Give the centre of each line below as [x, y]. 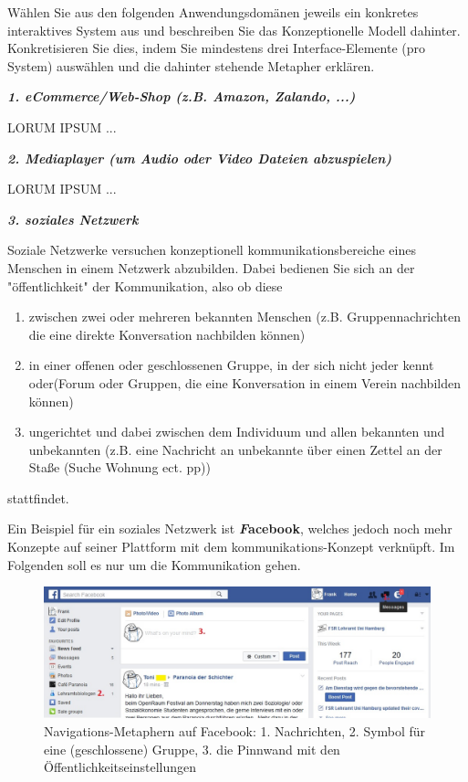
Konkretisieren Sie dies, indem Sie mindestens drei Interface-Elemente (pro [217, 48]
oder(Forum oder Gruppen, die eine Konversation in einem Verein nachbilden [244, 382]
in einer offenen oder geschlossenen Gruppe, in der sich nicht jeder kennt [231, 365]
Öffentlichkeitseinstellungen [120, 767]
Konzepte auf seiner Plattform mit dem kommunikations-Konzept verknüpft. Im [231, 547]
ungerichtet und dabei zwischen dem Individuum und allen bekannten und [237, 432]
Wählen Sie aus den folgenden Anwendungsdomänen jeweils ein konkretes [213, 12]
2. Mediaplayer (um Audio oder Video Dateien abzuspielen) [200, 158]
